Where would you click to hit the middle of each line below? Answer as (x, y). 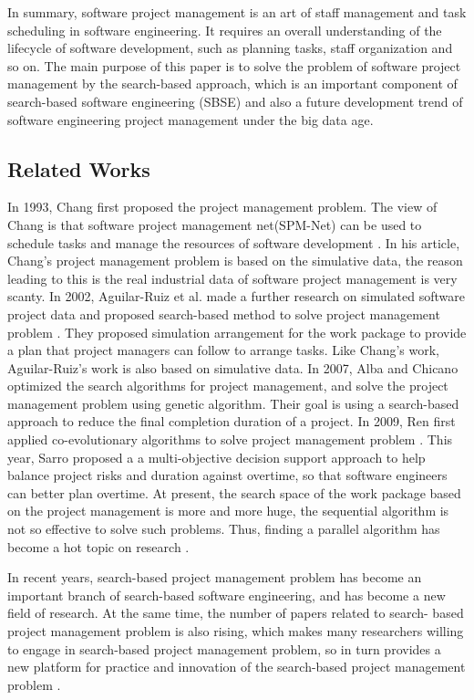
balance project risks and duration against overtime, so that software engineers (227, 475)
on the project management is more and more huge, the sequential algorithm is (228, 511)
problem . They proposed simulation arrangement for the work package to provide (237, 332)
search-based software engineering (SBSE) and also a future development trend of (235, 101)
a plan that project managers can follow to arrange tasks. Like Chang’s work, (223, 350)
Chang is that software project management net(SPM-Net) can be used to (215, 224)
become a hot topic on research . (98, 546)
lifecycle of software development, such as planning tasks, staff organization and (230, 48)
